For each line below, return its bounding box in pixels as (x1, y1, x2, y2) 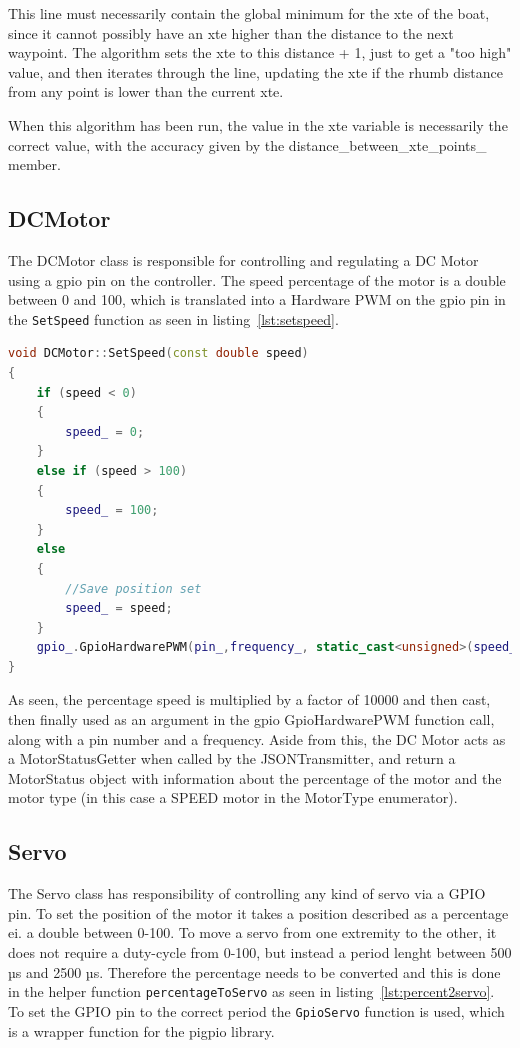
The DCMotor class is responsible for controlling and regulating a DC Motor (8, 249, 479, 270)
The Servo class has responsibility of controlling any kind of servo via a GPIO (8, 883, 486, 904)
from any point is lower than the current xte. (8, 81, 284, 102)
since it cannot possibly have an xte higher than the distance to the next (8, 22, 454, 43)
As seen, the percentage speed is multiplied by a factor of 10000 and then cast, (8, 689, 491, 710)
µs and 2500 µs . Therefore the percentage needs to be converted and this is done (8, 961, 501, 982)
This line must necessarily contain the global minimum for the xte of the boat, (8, 3, 490, 23)
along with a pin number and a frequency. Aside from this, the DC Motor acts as (8, 728, 506, 749)
